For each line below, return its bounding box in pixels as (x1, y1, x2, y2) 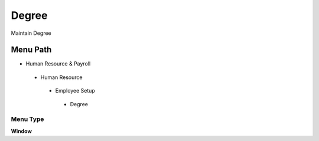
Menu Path (11, 45, 52, 55)
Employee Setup (55, 87, 96, 94)
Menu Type (11, 115, 44, 123)
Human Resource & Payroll (25, 60, 91, 67)
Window (11, 127, 32, 135)
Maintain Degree (11, 29, 51, 37)
